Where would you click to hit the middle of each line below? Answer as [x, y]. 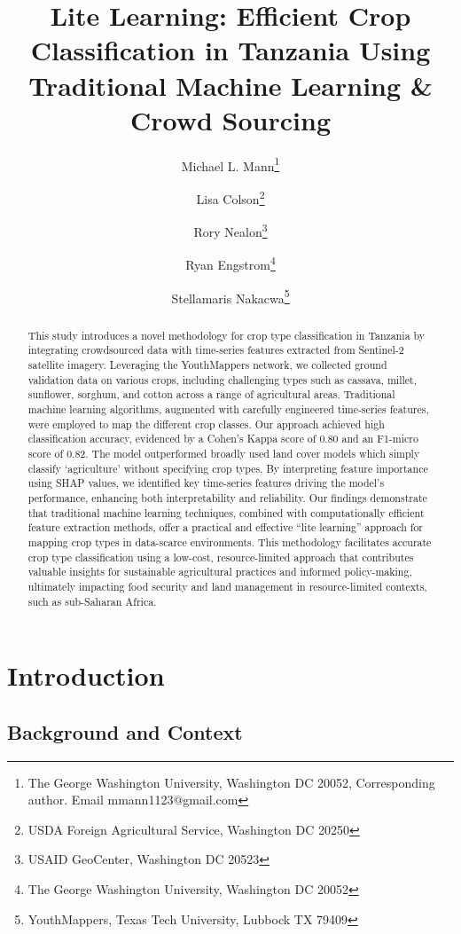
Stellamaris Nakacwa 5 [230, 296]
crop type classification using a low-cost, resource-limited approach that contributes [221, 557]
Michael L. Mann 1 [230, 164]
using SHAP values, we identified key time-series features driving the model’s [206, 483]
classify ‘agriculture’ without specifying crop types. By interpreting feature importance [228, 468]
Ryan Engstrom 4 [230, 263]
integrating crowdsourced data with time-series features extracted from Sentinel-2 [216, 350]
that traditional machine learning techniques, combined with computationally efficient [226, 512]
